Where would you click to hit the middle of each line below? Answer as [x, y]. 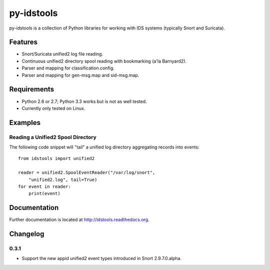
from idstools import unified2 [56, 158]
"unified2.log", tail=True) [63, 179]
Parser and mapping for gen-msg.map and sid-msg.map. [80, 75]
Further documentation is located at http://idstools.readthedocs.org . [79, 219]
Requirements [32, 89]
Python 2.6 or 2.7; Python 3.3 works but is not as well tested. [84, 101]
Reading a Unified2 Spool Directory [53, 137]
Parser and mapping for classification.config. [68, 68]
